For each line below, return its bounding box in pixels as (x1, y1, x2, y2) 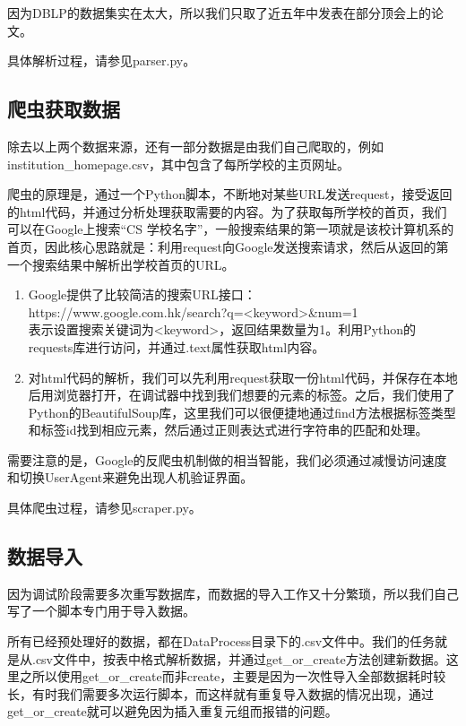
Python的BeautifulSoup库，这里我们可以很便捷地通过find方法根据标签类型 (28, 402, 456, 421)
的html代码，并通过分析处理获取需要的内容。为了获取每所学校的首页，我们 (7, 202, 447, 220)
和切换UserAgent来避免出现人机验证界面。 (7, 468, 254, 487)
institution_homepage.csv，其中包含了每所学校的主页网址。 (7, 154, 350, 173)
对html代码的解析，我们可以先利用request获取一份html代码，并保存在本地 (28, 367, 458, 386)
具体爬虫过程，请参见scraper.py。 (7, 498, 202, 517)
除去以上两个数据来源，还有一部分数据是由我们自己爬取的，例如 (7, 136, 384, 155)
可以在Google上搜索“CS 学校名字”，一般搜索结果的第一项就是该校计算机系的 (7, 220, 454, 238)
